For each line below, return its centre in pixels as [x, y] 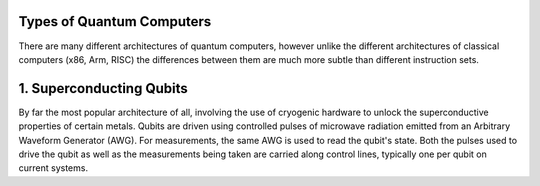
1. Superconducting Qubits [103, 88]
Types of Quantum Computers [115, 21]
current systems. [53, 168]
